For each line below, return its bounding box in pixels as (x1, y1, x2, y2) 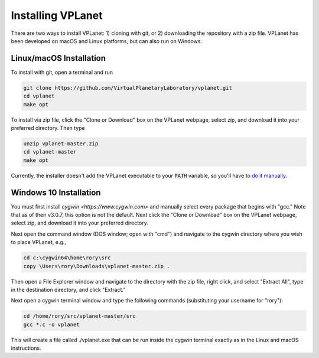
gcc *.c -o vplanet (23, 321, 80, 328)
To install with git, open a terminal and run (11, 69, 113, 76)
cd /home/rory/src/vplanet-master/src (23, 313, 136, 320)
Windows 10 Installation (11, 187, 101, 197)
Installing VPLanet (11, 9, 103, 22)
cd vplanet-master (23, 148, 77, 155)
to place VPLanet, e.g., (11, 239, 66, 246)
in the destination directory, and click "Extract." (11, 286, 126, 293)
